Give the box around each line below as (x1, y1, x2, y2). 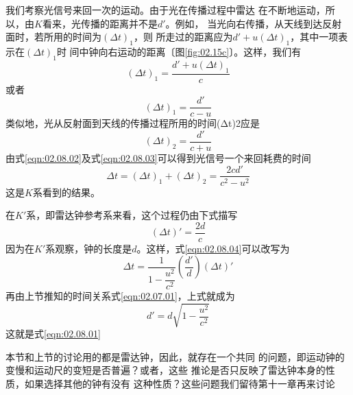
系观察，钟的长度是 (45, 241, 132, 255)
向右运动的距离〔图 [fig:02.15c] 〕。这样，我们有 (98, 44, 302, 58)
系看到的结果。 (32, 184, 100, 199)
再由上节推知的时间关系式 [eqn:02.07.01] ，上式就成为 (5, 288, 235, 302)
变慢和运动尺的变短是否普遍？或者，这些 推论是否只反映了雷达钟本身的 (5, 363, 326, 377)
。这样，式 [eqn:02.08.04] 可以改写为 (136, 241, 290, 255)
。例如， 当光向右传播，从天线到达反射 (165, 16, 342, 30)
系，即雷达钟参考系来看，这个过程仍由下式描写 (26, 208, 238, 222)
